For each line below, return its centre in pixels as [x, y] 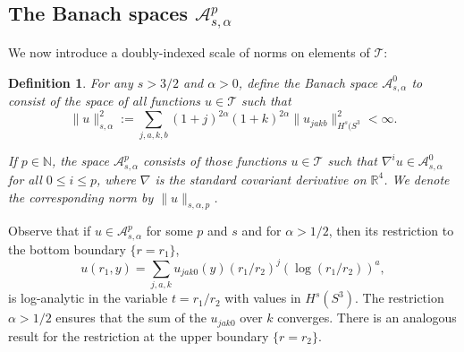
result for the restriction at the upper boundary [139, 335]
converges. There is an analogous [367, 318]
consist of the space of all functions [105, 101]
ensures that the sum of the [131, 318]
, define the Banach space [308, 82]
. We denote [417, 179]
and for [262, 231]
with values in [263, 298]
